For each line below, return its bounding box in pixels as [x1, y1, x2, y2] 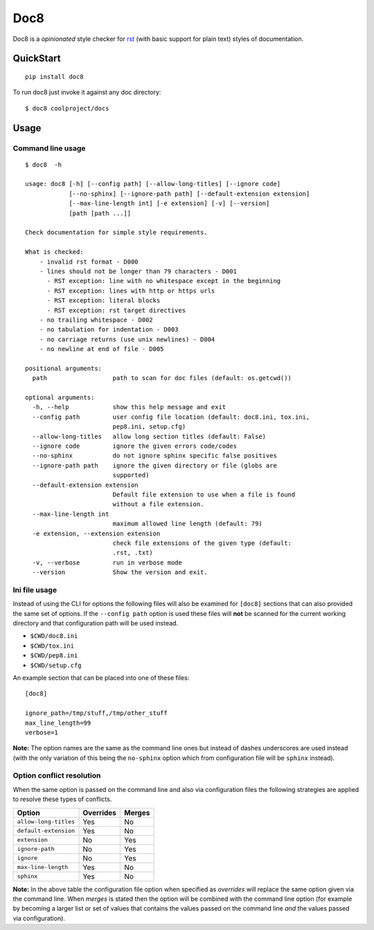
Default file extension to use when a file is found [112, 490, 296, 499]
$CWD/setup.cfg [30, 661, 82, 669]
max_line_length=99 [25, 718, 91, 727]
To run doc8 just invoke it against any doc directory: [12, 88, 161, 96]
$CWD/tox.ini [30, 641, 75, 650]
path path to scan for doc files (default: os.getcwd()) [32, 374, 292, 382]
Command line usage [12, 143, 86, 153]
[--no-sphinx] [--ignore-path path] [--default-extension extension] [69, 189, 310, 198]
